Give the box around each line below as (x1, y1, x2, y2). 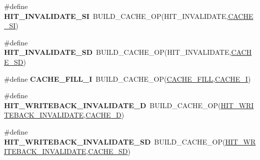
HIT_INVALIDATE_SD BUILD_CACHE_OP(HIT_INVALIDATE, (4, 47, 231, 57)
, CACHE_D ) (83, 110, 124, 120)
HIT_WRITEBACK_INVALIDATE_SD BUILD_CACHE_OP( (4, 136, 225, 147)
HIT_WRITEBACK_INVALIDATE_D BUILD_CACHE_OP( (4, 100, 221, 110)
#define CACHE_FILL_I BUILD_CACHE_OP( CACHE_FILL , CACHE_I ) (4, 73, 251, 84)
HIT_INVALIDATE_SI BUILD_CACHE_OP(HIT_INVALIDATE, (4, 10, 228, 21)
